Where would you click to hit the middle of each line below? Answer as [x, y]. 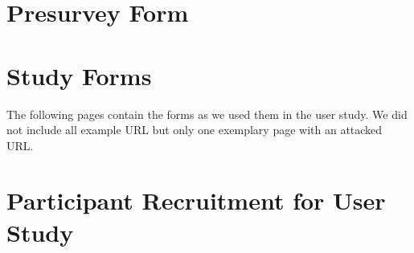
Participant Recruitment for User [196, 200]
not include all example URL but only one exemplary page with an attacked [195, 130]
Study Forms [79, 75]
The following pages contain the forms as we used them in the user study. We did [207, 114]
